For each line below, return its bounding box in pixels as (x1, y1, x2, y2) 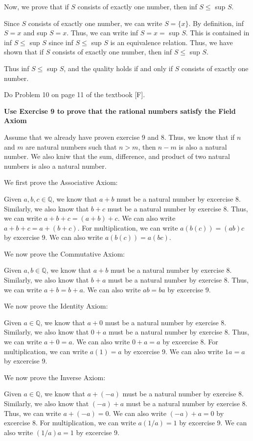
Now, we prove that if (4, 1, 69, 11)
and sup (23, 27, 47, 38)
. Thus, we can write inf (67, 27, 138, 38)
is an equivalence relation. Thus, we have (110, 37, 233, 47)
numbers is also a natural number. (4, 160, 107, 171)
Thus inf (4, 63, 29, 73)
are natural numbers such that (25, 141, 117, 152)
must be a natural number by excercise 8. (116, 193, 241, 204)
